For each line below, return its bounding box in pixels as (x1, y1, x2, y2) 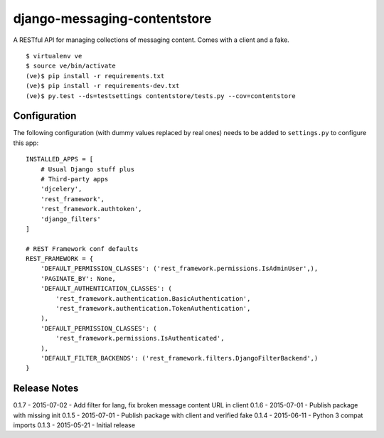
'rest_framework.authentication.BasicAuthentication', (55, 294, 251, 302)
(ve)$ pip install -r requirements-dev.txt (26, 82, 180, 90)
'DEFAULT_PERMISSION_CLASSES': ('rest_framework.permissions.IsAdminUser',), (40, 265, 319, 273)
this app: (13, 139, 39, 147)
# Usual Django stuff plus (40, 165, 135, 173)
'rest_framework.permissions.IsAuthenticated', (55, 334, 225, 343)
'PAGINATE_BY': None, (40, 274, 117, 282)
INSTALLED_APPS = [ (26, 155, 94, 164)
